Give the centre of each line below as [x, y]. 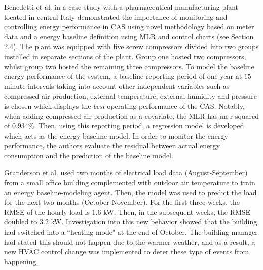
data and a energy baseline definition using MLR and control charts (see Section [129, 36]
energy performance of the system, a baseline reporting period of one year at [123, 76]
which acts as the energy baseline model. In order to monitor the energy [116, 135]
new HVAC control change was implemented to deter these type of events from [127, 252]
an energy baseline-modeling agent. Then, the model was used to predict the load [130, 192]
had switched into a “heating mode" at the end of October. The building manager [131, 232]
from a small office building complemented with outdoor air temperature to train [130, 182]
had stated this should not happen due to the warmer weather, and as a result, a [130, 241]
